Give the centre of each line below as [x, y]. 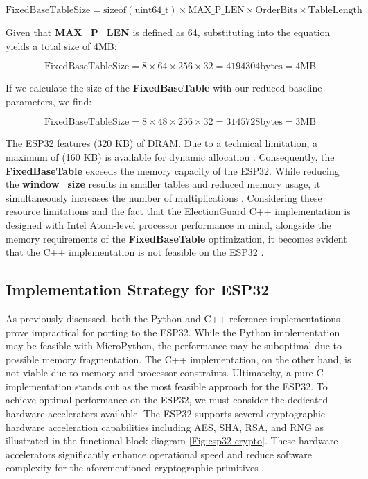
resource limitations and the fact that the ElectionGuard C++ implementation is [178, 211]
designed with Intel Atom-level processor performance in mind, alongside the [168, 224]
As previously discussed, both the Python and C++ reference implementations [173, 318]
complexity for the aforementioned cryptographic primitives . [135, 468]
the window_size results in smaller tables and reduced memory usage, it [163, 184]
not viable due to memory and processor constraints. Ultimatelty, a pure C [165, 373]
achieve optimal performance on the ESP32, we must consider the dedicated [167, 400]
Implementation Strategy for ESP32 [138, 289]
